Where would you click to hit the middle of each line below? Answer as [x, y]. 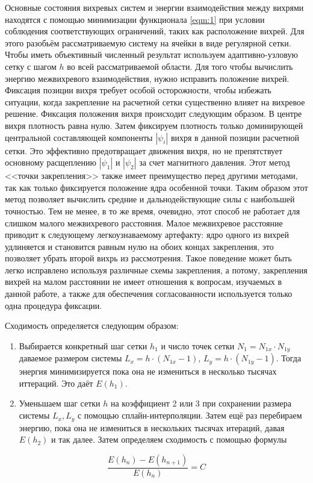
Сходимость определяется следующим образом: [92, 326]
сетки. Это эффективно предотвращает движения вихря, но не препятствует [144, 150]
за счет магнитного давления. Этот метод [215, 162]
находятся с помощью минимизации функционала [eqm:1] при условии [135, 19]
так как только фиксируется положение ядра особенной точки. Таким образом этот [156, 187]
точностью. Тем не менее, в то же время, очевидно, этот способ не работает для [153, 210]
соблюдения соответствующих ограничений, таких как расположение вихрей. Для [155, 31]
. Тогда [289, 358]
